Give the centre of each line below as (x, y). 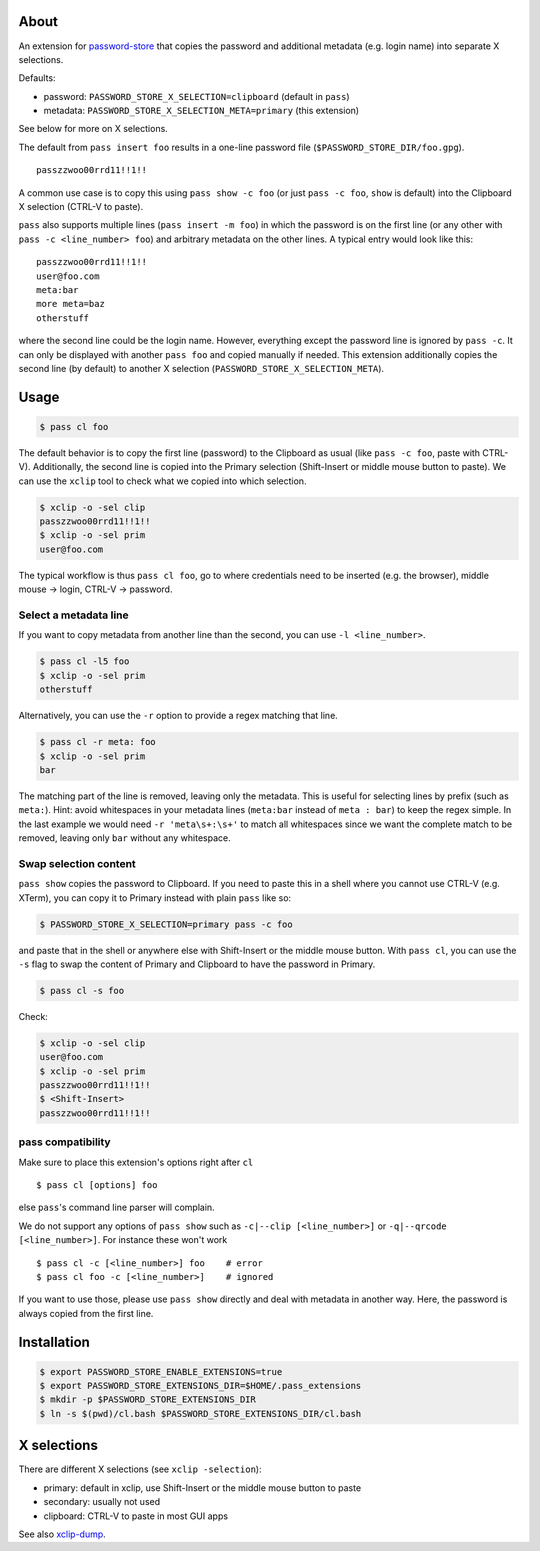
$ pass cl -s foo (82, 990)
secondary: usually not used (102, 1502)
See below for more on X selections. (93, 129)
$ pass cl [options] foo (97, 1184)
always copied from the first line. (86, 1313)
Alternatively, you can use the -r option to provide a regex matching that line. (178, 716)
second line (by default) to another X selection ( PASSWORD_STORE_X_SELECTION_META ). (201, 368)
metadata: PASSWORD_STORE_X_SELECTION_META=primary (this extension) (201, 111)
